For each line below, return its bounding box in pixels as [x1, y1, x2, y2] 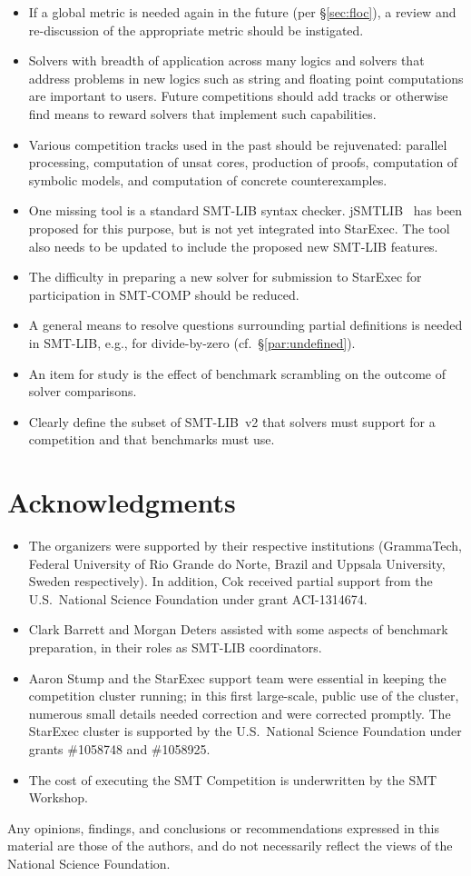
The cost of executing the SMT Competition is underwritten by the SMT [28, 770, 437, 789]
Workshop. [28, 788, 88, 807]
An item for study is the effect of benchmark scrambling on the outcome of [28, 363, 446, 383]
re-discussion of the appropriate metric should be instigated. [28, 20, 364, 39]
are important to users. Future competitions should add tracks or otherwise [28, 86, 448, 105]
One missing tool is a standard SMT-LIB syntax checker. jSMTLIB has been [28, 201, 463, 220]
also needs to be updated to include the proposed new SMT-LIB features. [28, 236, 438, 255]
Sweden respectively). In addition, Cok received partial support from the [28, 572, 433, 591]
